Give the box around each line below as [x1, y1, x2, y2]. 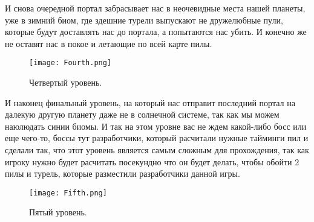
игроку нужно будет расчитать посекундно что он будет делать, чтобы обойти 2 [5, 155, 299, 168]
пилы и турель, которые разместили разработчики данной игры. [5, 167, 240, 180]
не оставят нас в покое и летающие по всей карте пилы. [5, 37, 212, 49]
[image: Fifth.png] [29, 188, 107, 197]
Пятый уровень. [29, 206, 87, 218]
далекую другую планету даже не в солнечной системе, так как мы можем [5, 108, 280, 121]
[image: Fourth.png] [29, 59, 112, 68]
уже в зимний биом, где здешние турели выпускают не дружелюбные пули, [5, 13, 283, 26]
